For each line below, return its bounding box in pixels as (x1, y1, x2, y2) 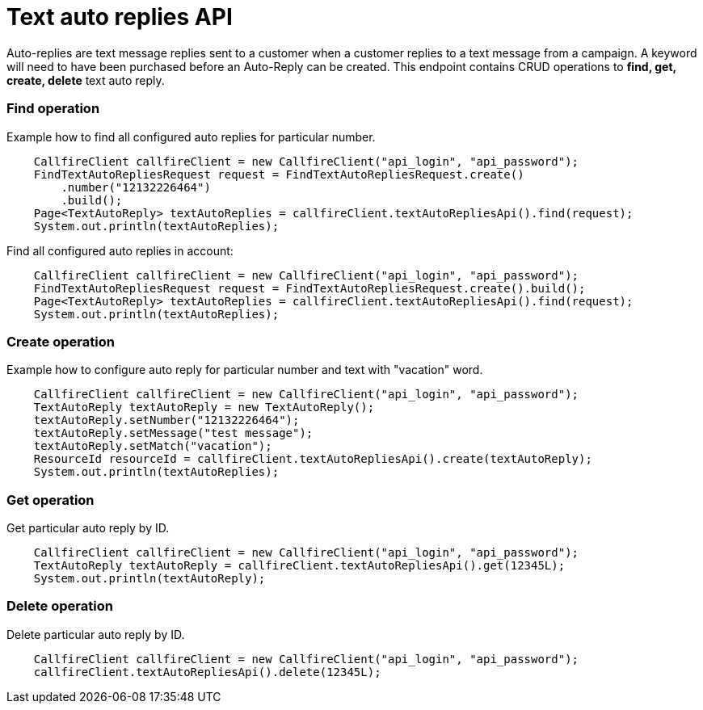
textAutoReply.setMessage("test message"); (33, 426, 314, 440)
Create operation (6, 333, 115, 350)
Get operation (6, 491, 95, 508)
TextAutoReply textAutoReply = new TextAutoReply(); (33, 401, 375, 414)
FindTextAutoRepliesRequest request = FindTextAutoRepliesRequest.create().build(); (33, 281, 586, 295)
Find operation (6, 100, 100, 117)
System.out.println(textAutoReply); (33, 572, 266, 585)
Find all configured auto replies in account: (6, 243, 234, 258)
